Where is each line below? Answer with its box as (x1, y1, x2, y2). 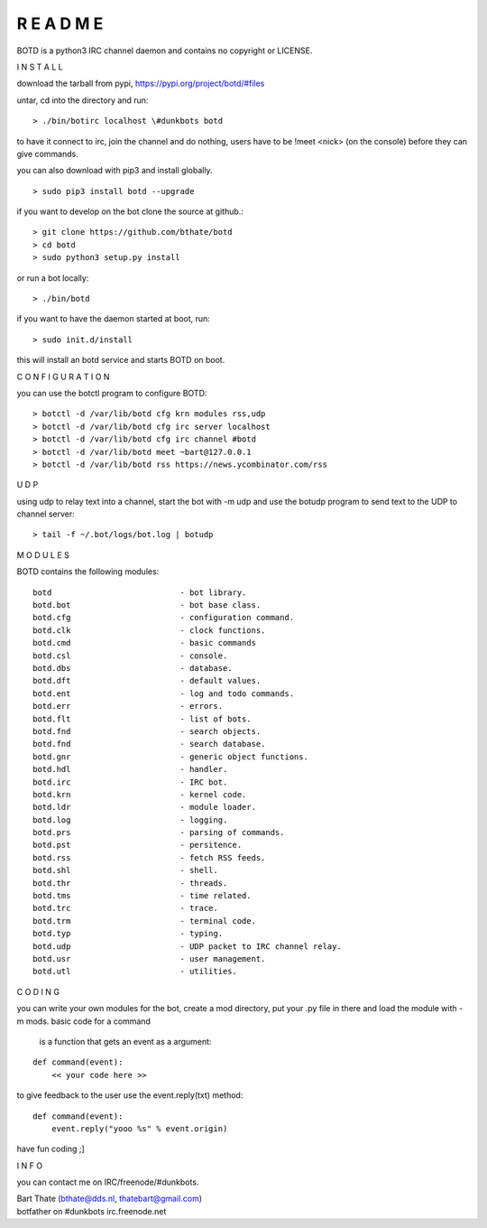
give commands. (16, 148, 78, 159)
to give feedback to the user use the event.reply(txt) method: (16, 1090, 243, 1101)
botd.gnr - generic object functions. (32, 751, 308, 762)
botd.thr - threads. (32, 878, 228, 888)
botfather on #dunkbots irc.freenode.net (16, 1205, 167, 1216)
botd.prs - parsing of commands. (32, 827, 285, 838)
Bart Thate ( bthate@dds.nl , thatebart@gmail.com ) (16, 1193, 203, 1205)
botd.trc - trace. (32, 903, 218, 914)
